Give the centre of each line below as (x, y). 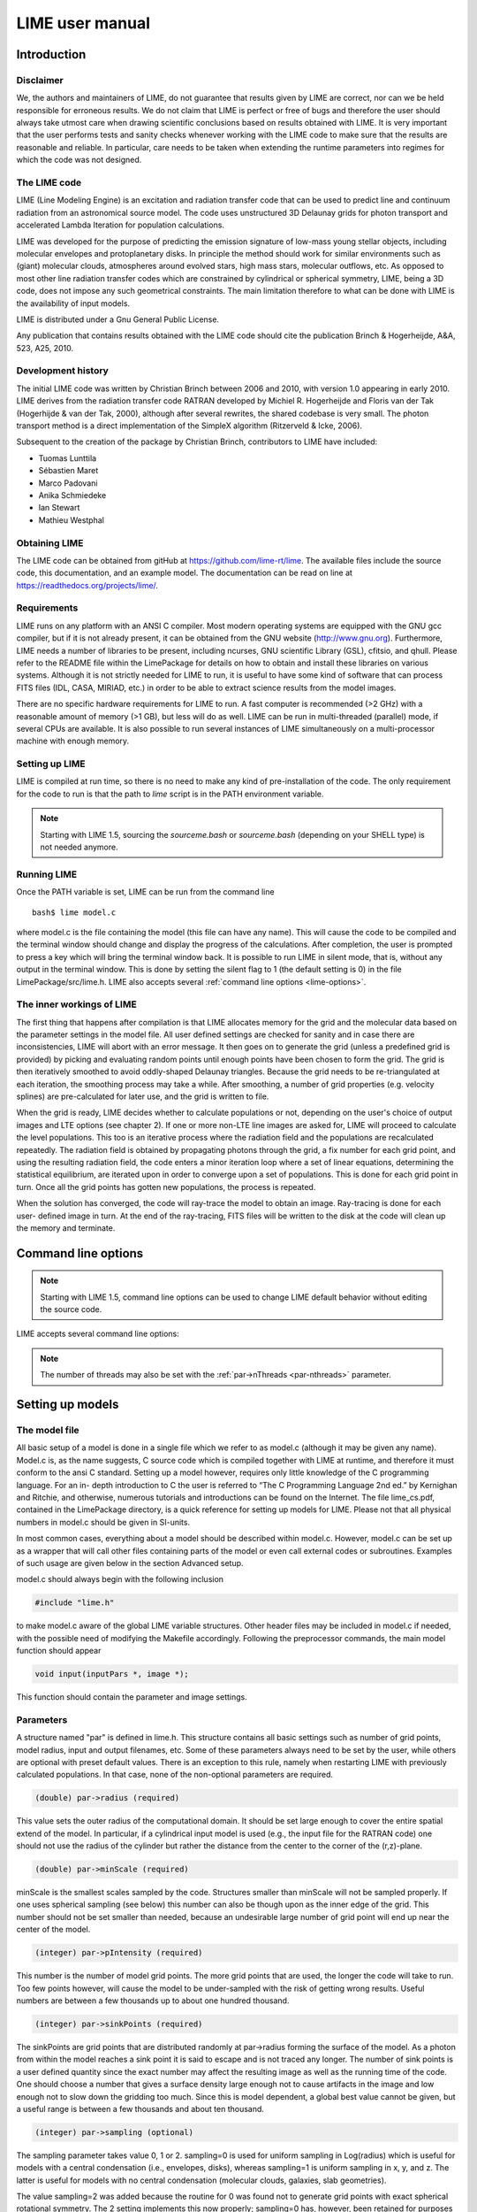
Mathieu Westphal (72, 520)
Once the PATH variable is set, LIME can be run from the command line (145, 892)
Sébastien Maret (68, 471)
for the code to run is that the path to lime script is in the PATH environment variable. (170, 794)
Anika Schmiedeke (72, 495)
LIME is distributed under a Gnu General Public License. (118, 319)
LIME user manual (83, 23)
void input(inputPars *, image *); (112, 1674)
